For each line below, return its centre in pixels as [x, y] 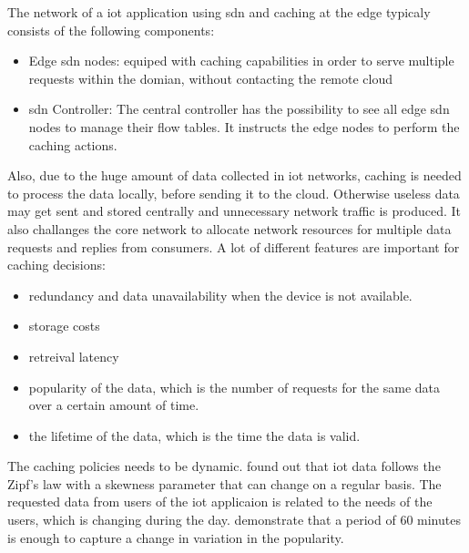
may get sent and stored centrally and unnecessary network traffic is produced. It [234, 211]
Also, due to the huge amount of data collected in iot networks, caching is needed [234, 175]
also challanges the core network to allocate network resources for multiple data [229, 228]
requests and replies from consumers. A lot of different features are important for [234, 246]
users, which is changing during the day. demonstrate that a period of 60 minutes [234, 520]
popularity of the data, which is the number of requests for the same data [234, 387]
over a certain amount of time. [114, 405]
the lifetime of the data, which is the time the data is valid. [194, 435]
